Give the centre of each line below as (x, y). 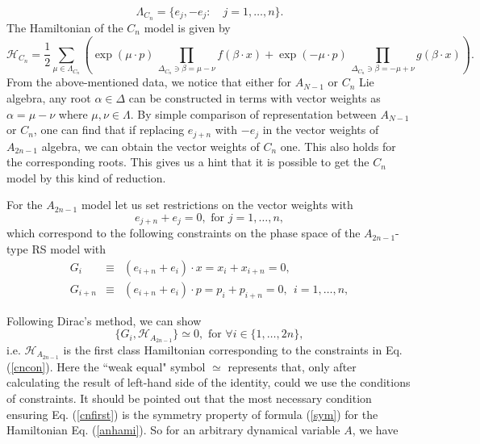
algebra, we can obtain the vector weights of (150, 146)
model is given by (187, 27)
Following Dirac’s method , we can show (104, 320)
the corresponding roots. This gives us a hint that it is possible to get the (188, 162)
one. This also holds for (338, 146)
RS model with (69, 249)
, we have (375, 430)
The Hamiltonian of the (65, 27)
